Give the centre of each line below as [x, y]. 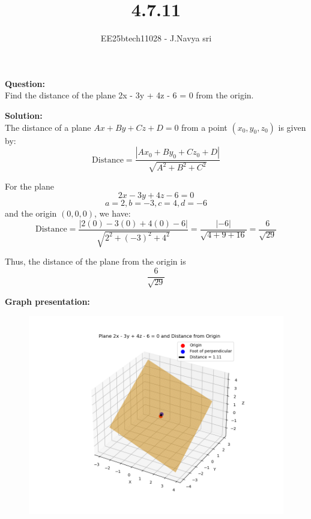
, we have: [113, 213]
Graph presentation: [47, 301]
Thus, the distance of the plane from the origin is [95, 261]
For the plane [29, 186]
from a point [204, 127]
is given [292, 127]
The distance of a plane [48, 127]
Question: [25, 83]
